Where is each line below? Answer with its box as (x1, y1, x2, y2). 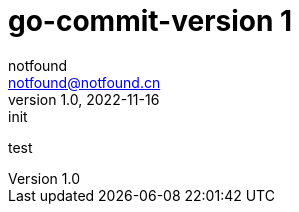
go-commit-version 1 (8, 4, 293, 38)
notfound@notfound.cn (8, 73, 161, 91)
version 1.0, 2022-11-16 (8, 90, 160, 108)
